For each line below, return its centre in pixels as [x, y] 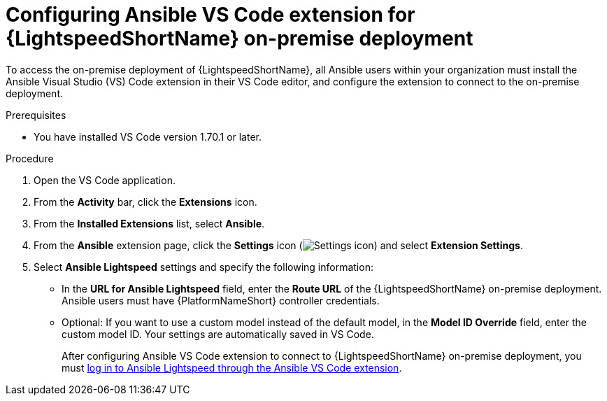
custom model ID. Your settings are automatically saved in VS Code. [218, 334]
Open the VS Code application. [105, 180]
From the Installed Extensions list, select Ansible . [149, 223]
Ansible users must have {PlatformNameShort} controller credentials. [221, 300]
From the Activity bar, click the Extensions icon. [145, 202]
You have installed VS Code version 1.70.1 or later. [148, 136]
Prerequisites [36, 115]
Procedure [30, 158]
